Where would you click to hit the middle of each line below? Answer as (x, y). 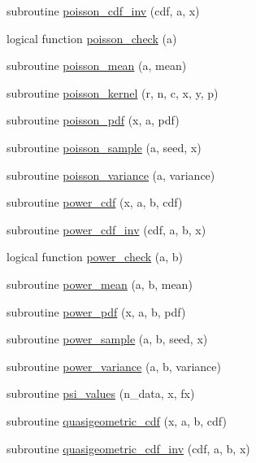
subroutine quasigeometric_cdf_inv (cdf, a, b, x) (128, 448)
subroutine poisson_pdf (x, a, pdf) (93, 120)
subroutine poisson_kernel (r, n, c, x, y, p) (113, 92)
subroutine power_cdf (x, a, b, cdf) (95, 202)
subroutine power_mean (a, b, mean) (100, 284)
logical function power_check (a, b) (95, 257)
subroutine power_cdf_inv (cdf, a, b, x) (106, 229)
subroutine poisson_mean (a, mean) (97, 66)
